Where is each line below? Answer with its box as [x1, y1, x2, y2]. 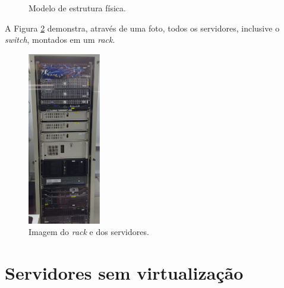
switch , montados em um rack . [5, 33, 115, 46]
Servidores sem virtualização [5, 261, 244, 285]
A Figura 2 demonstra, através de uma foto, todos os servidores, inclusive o [5, 21, 280, 34]
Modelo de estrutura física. [29, 2, 126, 14]
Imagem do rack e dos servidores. [29, 226, 149, 238]
